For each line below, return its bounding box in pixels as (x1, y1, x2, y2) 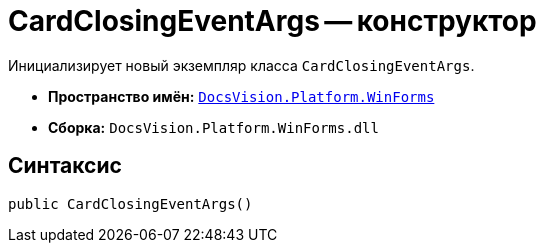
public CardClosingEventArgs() (8, 195, 253, 212)
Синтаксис (8, 153, 122, 179)
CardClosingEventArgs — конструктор (8, 4, 537, 38)
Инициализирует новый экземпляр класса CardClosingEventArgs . (8, 56, 475, 74)
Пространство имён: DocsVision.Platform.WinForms (48, 87, 435, 105)
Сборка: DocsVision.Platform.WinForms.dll (48, 118, 379, 136)
